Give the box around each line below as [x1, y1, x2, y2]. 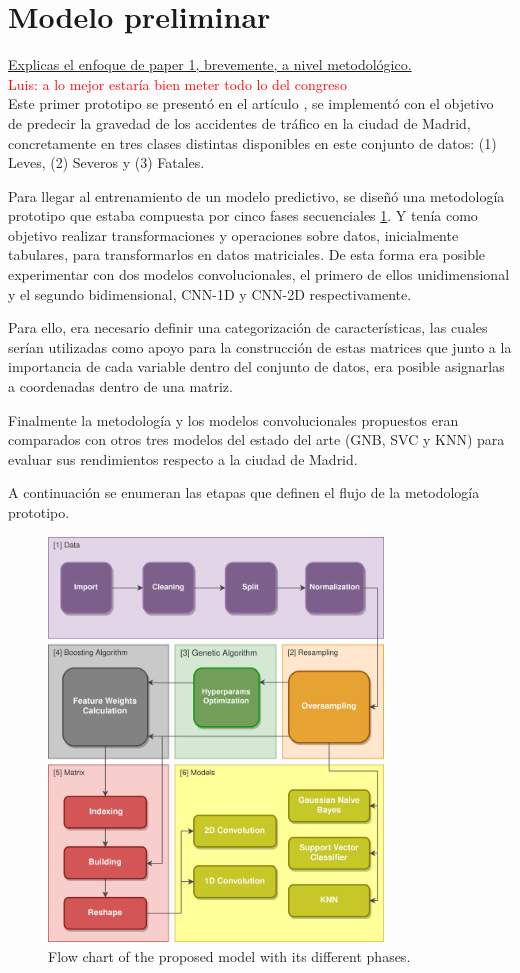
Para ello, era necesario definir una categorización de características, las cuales [8, 317, 488, 338]
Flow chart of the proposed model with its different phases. [48, 945, 411, 966]
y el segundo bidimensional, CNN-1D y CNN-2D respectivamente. [8, 283, 412, 304]
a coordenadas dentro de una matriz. [8, 376, 233, 397]
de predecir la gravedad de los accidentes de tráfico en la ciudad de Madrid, [8, 112, 471, 133]
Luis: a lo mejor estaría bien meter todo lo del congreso [8, 73, 347, 94]
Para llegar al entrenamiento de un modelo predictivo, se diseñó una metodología [8, 185, 505, 206]
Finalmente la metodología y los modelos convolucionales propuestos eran [8, 409, 459, 430]
